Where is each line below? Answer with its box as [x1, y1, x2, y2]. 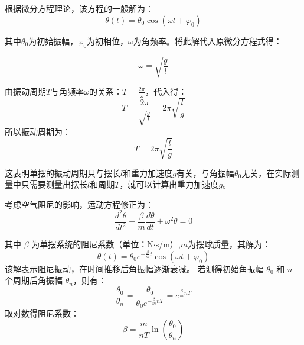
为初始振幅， [28, 34, 79, 47]
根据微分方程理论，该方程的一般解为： [5, 2, 153, 14]
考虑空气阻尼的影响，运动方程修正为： [5, 198, 153, 210]
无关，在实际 [241, 166, 292, 179]
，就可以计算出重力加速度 [119, 178, 219, 191]
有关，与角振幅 [176, 166, 234, 179]
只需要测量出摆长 [21, 178, 87, 191]
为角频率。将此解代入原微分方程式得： [133, 34, 282, 47]
